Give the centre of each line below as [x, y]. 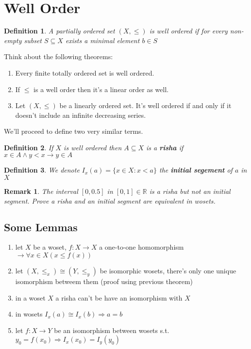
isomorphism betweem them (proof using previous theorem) [104, 281]
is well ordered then [93, 147]
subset [33, 40]
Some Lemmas [41, 227]
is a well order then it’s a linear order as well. [101, 89]
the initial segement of [196, 170]
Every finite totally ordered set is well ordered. [85, 72]
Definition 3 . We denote [42, 170]
